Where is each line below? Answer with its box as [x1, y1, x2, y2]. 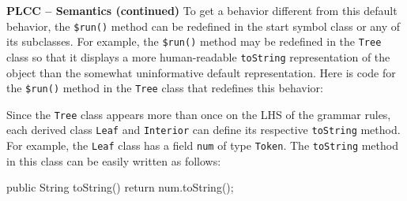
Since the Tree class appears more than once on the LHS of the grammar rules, [6, 106, 391, 122]
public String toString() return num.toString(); [6, 179, 234, 195]
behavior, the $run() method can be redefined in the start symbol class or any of [6, 17, 401, 34]
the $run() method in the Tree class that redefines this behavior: [6, 80, 323, 96]
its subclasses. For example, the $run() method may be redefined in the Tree [6, 33, 382, 50]
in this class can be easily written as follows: [6, 152, 221, 169]
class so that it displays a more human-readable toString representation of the [6, 48, 390, 65]
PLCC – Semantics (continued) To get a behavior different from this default [6, 2, 398, 18]
